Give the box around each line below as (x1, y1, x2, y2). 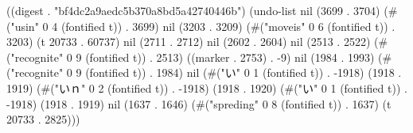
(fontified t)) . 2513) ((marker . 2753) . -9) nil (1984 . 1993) (85, 48, 375, 65)
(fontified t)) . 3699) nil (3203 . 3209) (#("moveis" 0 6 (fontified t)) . (60, 17, 395, 34)
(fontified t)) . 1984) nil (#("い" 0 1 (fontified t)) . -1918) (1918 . (85, 64, 402, 81)
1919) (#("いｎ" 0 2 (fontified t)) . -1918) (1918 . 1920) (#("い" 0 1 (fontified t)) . (6, 79, 407, 96)
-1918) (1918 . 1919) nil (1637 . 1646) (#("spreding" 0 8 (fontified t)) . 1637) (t (6, 95, 392, 112)
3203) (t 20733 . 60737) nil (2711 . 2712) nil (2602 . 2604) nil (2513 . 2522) (6, 33, 371, 50)
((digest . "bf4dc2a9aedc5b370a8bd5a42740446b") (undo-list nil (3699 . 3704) (6, 2, 380, 18)
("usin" (6, 17, 39, 34)
